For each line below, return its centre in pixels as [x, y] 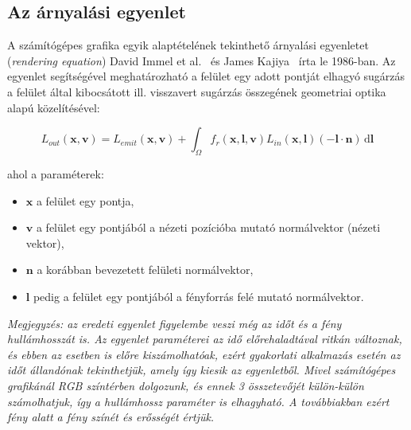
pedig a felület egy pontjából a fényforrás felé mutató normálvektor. [198, 296]
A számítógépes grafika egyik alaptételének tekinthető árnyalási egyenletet [188, 45]
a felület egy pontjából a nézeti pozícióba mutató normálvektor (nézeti [208, 227]
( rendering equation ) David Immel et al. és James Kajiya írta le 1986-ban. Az [202, 60]
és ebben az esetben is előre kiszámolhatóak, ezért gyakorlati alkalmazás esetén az [204, 354]
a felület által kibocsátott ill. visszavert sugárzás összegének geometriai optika [197, 91]
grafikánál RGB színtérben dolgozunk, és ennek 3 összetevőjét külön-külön [186, 385]
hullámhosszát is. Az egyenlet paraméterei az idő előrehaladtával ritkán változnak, [205, 339]
